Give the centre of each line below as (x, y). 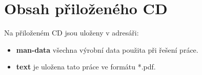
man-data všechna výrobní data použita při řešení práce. (107, 49)
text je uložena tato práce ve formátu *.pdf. (86, 67)
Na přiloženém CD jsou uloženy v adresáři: (72, 33)
